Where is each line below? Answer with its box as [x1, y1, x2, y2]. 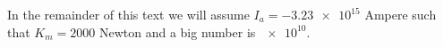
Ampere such [364, 5, 437, 23]
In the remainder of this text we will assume [7, 5, 250, 23]
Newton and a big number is [98, 22, 256, 41]
